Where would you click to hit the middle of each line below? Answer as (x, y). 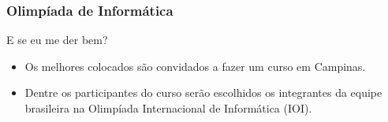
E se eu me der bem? (57, 40)
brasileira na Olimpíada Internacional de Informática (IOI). (168, 108)
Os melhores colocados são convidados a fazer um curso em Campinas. (195, 66)
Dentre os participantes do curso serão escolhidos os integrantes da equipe (203, 92)
